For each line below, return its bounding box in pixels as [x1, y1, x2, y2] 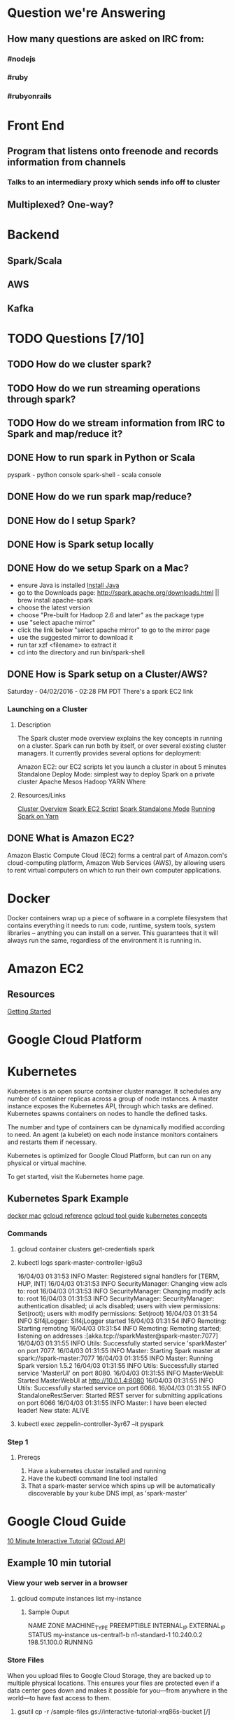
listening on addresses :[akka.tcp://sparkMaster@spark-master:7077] [17, 1331, 218, 1340]
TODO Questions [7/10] [7, 330, 145, 347]
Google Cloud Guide [7, 1514, 127, 1530]
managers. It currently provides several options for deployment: [17, 748, 201, 757]
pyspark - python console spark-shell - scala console [7, 470, 162, 478]
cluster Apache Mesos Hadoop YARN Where [17, 777, 146, 786]
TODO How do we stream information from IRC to [7, 417, 225, 429]
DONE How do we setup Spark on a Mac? [7, 563, 189, 575]
